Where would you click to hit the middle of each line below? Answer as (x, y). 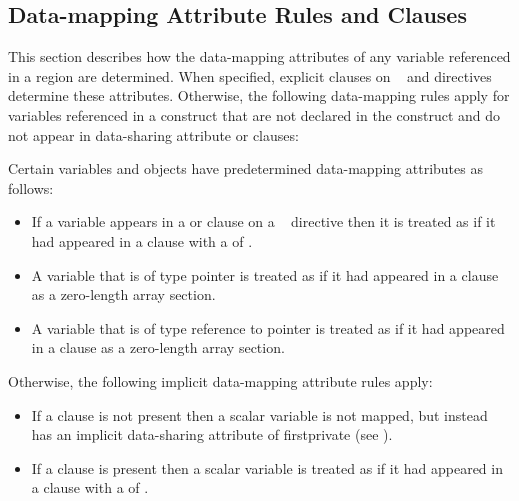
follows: (31, 187)
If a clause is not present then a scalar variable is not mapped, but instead (259, 414)
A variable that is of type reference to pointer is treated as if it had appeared (268, 327)
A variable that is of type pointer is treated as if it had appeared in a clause (265, 274)
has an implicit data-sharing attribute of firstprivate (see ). (212, 434)
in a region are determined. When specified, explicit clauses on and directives (250, 75)
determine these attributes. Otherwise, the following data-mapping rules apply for (259, 95)
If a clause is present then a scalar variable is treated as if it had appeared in (267, 467)
